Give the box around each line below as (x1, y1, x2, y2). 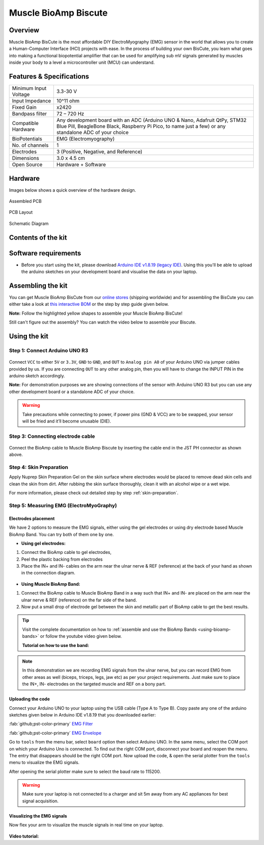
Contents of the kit (9, 233, 67, 242)
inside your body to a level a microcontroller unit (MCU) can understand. (9, 59, 155, 66)
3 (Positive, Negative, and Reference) (56, 149, 143, 155)
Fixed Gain (12, 104, 37, 111)
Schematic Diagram (9, 221, 49, 226)
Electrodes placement (9, 515, 55, 522)
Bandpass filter (12, 110, 47, 117)
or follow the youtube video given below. (40, 633, 122, 639)
